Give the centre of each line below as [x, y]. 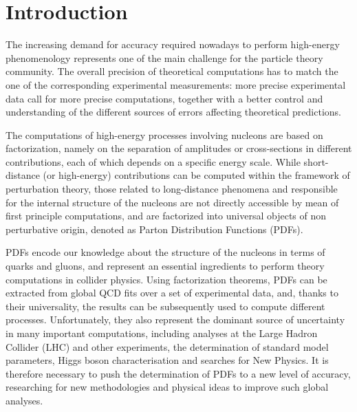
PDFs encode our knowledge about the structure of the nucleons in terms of [165, 252]
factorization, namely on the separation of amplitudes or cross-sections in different [179, 148]
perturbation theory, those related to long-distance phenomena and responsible [172, 189]
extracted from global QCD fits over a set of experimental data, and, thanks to [172, 293]
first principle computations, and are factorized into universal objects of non [166, 216]
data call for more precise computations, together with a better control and [164, 98]
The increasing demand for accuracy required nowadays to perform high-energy [173, 44]
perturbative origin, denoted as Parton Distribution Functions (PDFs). [154, 229]
